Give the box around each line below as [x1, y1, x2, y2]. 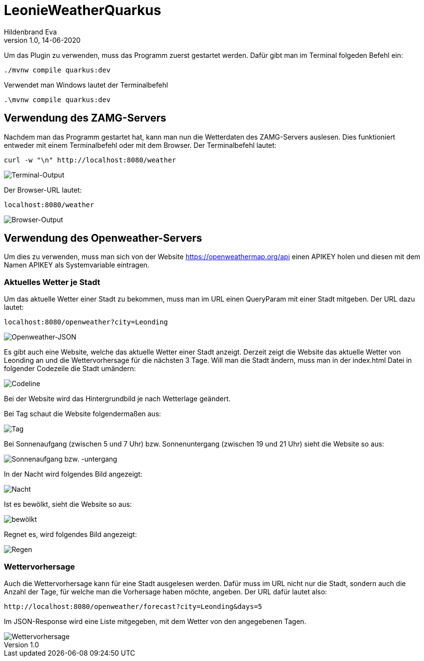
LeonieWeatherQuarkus [4, 2, 161, 18]
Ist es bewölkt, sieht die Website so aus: [4, 500, 132, 509]
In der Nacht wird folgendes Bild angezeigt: [4, 470, 142, 479]
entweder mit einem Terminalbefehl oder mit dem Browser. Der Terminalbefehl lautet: [4, 141, 277, 149]
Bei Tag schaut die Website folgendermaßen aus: [4, 410, 161, 418]
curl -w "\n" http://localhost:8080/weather [4, 156, 177, 164]
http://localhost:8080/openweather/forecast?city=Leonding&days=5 [4, 602, 263, 610]
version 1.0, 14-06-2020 [4, 36, 81, 44]
